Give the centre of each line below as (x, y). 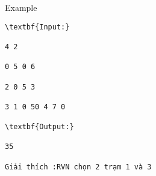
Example (21, 7)
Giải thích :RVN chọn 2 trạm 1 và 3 (78, 167)
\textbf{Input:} (37, 27)
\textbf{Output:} (39, 127)
